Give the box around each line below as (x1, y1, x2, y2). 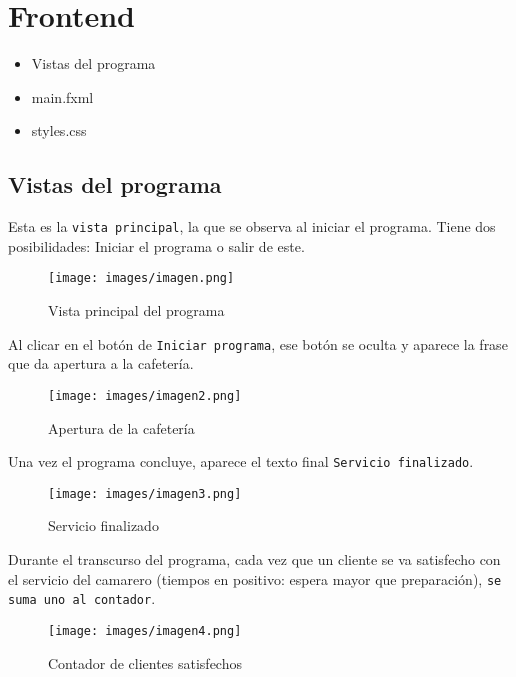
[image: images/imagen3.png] (48, 486, 242, 501)
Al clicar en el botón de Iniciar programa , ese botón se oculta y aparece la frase (8, 333, 508, 354)
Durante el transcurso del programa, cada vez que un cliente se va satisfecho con (8, 549, 501, 570)
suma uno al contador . (8, 588, 156, 609)
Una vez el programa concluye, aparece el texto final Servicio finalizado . (8, 451, 474, 472)
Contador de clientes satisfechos (48, 652, 242, 673)
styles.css (31, 120, 87, 141)
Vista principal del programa (48, 300, 225, 321)
